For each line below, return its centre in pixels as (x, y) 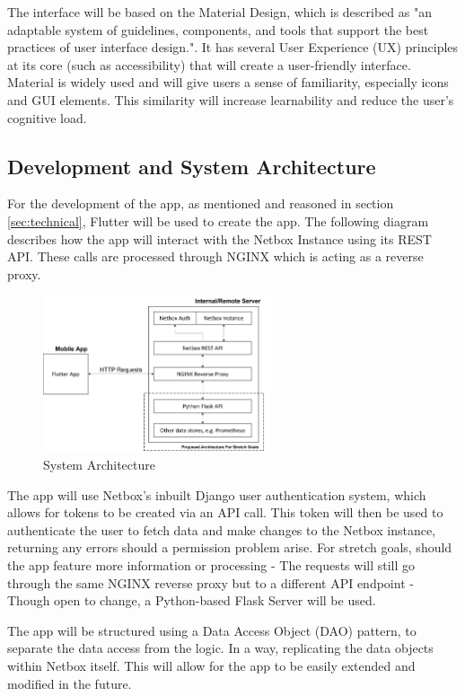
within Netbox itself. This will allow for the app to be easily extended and (211, 665)
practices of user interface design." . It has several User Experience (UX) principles (233, 47)
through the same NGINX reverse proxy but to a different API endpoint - (211, 582)
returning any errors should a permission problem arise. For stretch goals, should (230, 547)
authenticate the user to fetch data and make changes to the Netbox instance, (222, 529)
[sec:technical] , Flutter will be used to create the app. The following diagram (218, 220)
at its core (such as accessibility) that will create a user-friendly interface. (209, 64)
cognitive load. (47, 117)
